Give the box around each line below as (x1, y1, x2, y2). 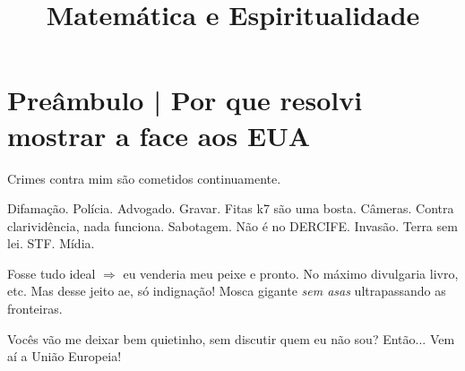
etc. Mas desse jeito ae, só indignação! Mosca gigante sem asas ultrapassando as (7, 281, 446, 300)
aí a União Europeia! (7, 347, 122, 366)
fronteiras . (7, 299, 63, 318)
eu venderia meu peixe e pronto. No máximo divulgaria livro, (123, 263, 459, 282)
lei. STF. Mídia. (7, 234, 95, 253)
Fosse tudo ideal (7, 263, 96, 282)
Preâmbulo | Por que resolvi (7, 82, 363, 118)
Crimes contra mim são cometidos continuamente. (7, 168, 281, 187)
